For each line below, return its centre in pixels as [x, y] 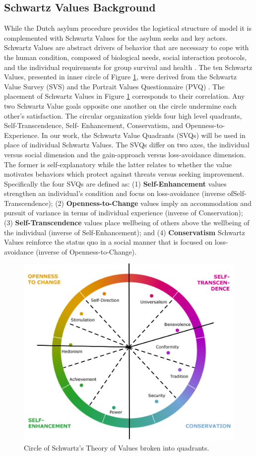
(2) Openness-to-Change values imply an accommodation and [153, 203]
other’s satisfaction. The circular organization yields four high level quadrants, [123, 115]
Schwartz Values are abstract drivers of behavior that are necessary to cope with [127, 47]
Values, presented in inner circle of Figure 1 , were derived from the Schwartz [120, 77]
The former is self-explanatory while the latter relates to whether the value [118, 164]
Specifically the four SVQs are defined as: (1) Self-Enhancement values [115, 183]
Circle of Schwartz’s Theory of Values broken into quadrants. [117, 447]
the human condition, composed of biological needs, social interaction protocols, [125, 57]
